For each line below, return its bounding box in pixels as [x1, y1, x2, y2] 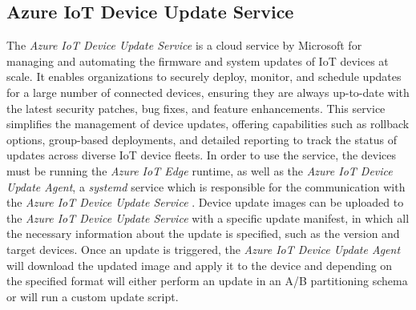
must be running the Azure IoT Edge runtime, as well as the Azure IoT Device [6, 162, 393, 179]
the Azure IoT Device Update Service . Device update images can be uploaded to [6, 194, 404, 211]
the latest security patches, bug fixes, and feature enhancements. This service [6, 99, 386, 116]
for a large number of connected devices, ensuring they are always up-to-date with [6, 83, 410, 100]
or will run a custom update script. [6, 288, 179, 304]
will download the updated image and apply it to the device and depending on [6, 256, 393, 273]
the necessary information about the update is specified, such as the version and [6, 225, 400, 242]
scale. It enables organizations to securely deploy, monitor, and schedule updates [6, 68, 402, 85]
